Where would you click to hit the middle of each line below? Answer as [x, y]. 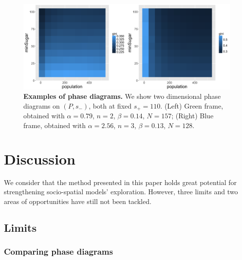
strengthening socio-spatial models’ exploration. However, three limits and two [121, 192]
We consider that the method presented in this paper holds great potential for [121, 182]
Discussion [40, 158]
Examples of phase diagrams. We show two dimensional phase [122, 96]
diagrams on [42, 105]
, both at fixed [110, 105]
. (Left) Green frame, [192, 105]
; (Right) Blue [193, 116]
